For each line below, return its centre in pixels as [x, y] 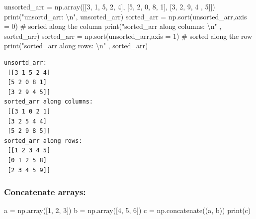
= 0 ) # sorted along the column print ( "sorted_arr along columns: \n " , [113, 26]
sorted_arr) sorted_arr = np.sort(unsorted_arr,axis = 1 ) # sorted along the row [128, 36]
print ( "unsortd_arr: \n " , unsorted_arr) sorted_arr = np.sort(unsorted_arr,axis [126, 16]
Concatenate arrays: [45, 192]
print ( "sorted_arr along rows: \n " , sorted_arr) [76, 46]
